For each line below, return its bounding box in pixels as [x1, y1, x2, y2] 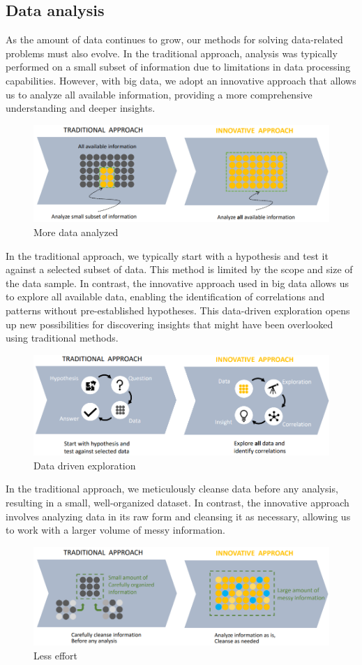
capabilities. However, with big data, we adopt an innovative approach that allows [6, 73, 356, 87]
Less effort [33, 648, 77, 662]
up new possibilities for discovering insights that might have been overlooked [6, 316, 333, 331]
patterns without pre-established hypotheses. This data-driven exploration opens [6, 303, 350, 317]
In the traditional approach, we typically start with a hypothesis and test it [6, 248, 329, 263]
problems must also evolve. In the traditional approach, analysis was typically [6, 45, 338, 60]
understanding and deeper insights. [6, 101, 156, 115]
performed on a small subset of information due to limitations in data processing [6, 59, 351, 74]
